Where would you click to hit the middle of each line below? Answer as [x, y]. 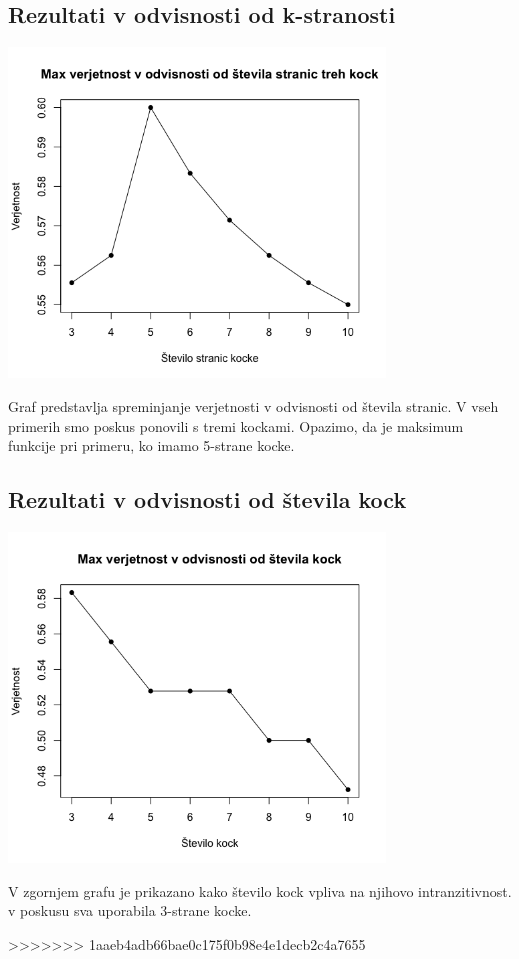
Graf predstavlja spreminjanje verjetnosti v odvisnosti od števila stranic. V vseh [253, 405]
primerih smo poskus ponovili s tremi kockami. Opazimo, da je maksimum [236, 425]
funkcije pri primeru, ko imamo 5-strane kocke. [151, 445]
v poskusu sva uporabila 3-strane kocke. [130, 910]
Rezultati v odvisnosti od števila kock [207, 499]
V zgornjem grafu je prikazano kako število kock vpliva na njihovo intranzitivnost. [260, 890]
